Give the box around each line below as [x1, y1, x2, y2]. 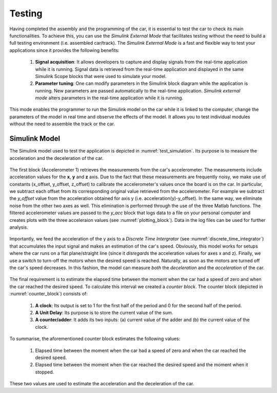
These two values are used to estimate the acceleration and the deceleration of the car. [9, 381, 194, 387]
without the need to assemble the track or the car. [9, 121, 115, 127]
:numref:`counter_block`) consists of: [9, 291, 88, 297]
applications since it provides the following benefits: [9, 47, 120, 53]
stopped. [35, 369, 54, 375]
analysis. [9, 224, 28, 231]
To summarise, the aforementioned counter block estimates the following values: [9, 335, 181, 342]
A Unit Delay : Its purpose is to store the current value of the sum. [35, 309, 173, 315]
